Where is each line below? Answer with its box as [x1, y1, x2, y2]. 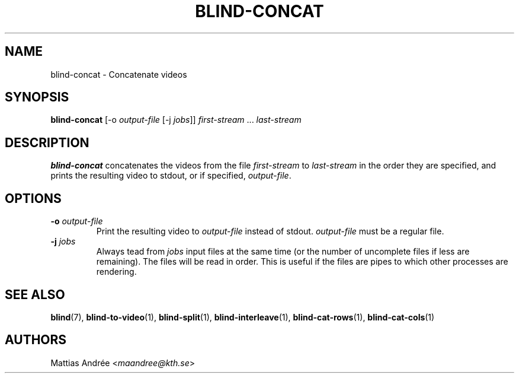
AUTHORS [5, 332, 67, 348]
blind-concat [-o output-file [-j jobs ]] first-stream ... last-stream [50, 115, 302, 125]
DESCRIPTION [5, 135, 89, 150]
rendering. [96, 266, 137, 277]
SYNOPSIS [5, 90, 69, 105]
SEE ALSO [5, 287, 65, 302]
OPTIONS [5, 190, 62, 206]
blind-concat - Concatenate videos [50, 69, 187, 80]
